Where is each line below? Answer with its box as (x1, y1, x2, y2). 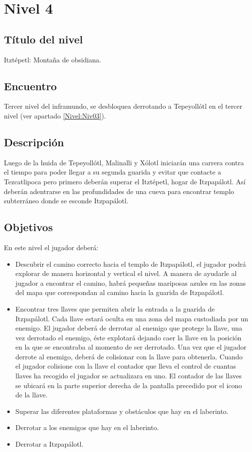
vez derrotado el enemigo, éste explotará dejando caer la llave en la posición (15, 332, 242, 342)
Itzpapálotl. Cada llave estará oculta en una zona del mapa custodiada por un (15, 313, 248, 323)
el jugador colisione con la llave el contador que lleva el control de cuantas (15, 361, 236, 371)
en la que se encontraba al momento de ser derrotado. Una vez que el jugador (15, 342, 247, 352)
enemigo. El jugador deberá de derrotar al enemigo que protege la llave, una (15, 323, 243, 333)
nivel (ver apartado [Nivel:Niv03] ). (4, 110, 106, 120)
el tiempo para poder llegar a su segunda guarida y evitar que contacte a (4, 167, 221, 177)
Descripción (4, 134, 64, 149)
